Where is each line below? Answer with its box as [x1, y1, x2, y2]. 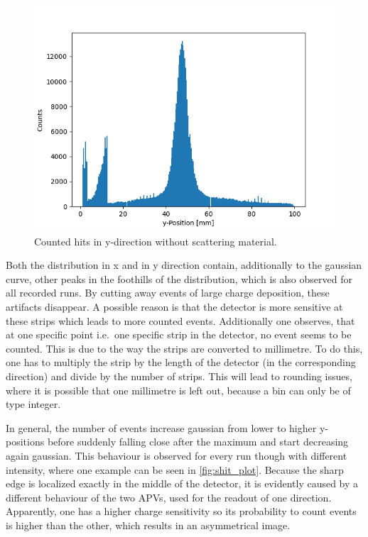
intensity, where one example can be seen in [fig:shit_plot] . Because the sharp [6, 462, 344, 477]
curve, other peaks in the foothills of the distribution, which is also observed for [6, 271, 352, 286]
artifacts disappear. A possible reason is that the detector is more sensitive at [6, 299, 343, 314]
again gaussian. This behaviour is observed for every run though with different [6, 448, 347, 463]
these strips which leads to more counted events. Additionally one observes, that [6, 313, 355, 328]
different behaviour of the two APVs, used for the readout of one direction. [6, 489, 332, 504]
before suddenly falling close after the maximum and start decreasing [47, 434, 349, 449]
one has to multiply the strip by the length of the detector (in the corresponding [6, 355, 356, 370]
